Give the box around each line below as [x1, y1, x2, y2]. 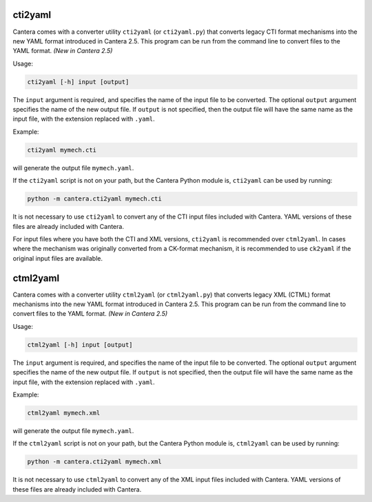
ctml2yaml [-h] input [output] [27, 341, 134, 348]
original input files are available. [12, 254, 103, 262]
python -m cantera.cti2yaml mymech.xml [27, 458, 162, 465]
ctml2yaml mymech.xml [27, 409, 101, 416]
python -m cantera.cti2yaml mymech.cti [27, 195, 162, 203]
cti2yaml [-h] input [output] [27, 78, 130, 86]
